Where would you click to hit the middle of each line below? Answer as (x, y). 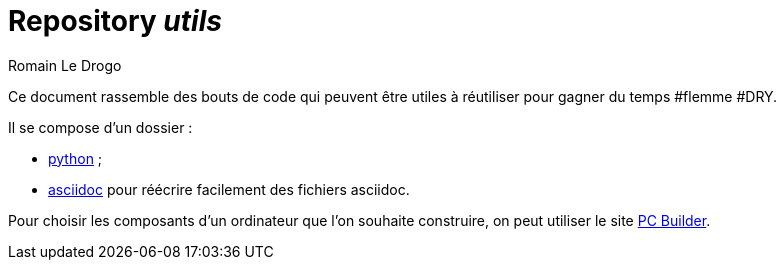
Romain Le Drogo (65, 65)
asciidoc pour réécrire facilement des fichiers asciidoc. (229, 189)
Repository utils (115, 21)
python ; (75, 158)
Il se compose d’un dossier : (100, 127)
